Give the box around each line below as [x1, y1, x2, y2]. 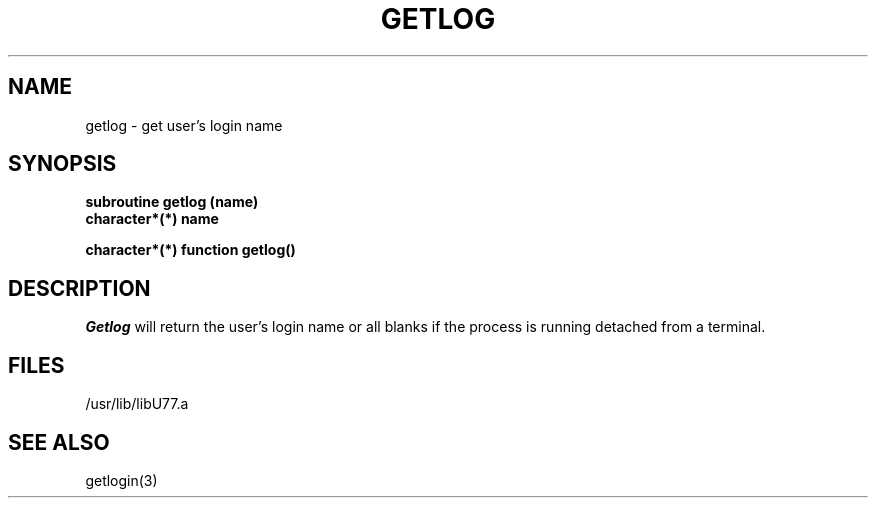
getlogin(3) [85, 471, 158, 489]
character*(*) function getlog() [85, 241, 296, 259]
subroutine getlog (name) [85, 193, 259, 211]
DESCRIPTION [8, 275, 151, 301]
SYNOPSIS [8, 151, 117, 177]
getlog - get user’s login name [85, 116, 283, 134]
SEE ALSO [8, 429, 110, 455]
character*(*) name [85, 210, 219, 228]
